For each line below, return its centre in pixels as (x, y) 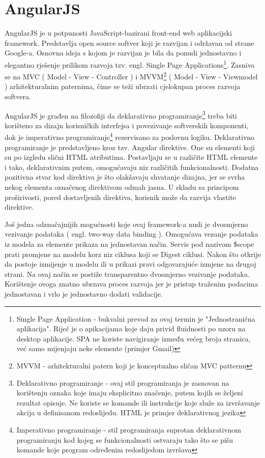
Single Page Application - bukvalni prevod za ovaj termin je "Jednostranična (136, 318)
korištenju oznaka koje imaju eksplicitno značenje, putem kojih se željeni (130, 393)
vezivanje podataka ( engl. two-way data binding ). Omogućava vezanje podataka (131, 234)
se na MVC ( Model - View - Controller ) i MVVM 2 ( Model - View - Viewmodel (131, 76)
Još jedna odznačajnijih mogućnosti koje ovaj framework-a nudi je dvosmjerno (126, 224)
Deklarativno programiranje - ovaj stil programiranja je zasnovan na (123, 382)
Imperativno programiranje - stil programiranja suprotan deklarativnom (129, 429)
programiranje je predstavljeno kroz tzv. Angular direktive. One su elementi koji (130, 147)
